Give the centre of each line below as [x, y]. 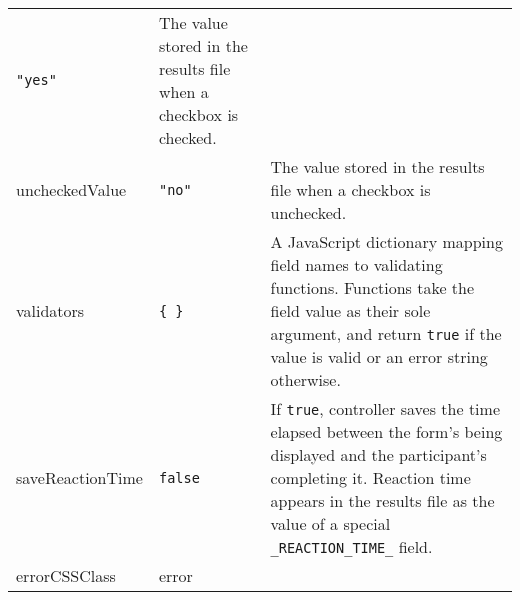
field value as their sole [350, 310]
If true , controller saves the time [385, 408]
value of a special [330, 523]
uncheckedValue [71, 189]
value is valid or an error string [379, 356]
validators [50, 310]
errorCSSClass [66, 575]
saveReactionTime [79, 477]
